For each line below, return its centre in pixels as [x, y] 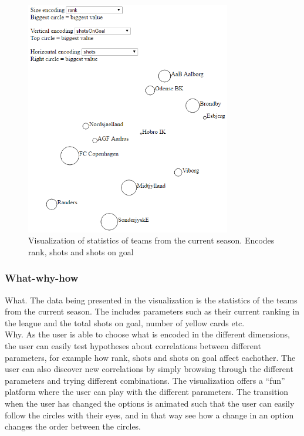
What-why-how [42, 278]
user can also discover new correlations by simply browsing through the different [149, 369]
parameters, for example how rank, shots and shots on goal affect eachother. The [150, 357]
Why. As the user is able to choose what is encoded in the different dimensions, [147, 334]
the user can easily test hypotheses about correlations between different [133, 346]
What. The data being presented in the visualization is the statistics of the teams [151, 300]
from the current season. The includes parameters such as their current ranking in [152, 311]
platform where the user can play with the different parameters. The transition [147, 392]
